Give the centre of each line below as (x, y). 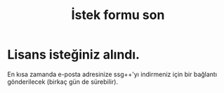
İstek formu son (118, 15)
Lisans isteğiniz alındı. (74, 55)
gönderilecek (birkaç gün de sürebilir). (62, 82)
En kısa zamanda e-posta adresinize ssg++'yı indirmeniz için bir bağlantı (112, 74)
